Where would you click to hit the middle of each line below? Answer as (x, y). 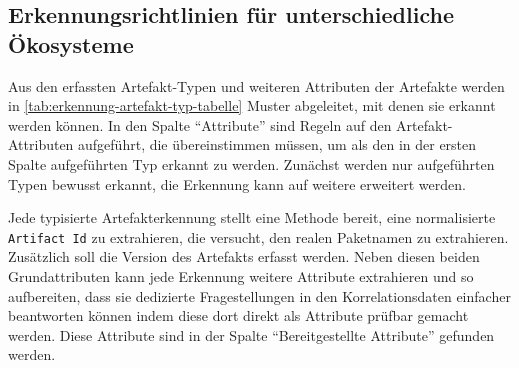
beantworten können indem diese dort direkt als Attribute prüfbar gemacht (238, 315)
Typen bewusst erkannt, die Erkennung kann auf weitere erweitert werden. (237, 183)
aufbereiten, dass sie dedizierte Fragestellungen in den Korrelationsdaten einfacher (259, 295)
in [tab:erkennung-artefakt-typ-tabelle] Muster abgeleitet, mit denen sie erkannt (252, 105)
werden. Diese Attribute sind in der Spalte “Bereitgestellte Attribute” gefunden (251, 334)
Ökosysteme (71, 43)
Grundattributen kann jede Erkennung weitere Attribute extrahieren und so (241, 276)
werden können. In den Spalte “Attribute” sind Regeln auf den (200, 124)
